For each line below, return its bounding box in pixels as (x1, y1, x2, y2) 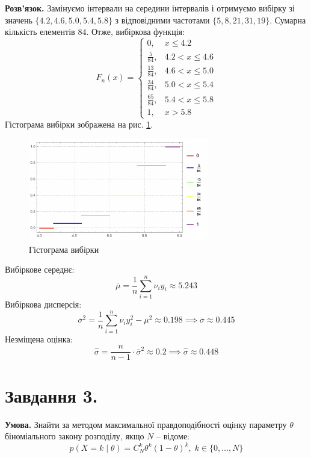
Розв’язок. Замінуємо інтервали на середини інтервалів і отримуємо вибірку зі (5, 2, 295, 14)
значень (5, 13, 32, 26)
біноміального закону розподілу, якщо (5, 430, 144, 442)
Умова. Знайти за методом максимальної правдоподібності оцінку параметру (5, 418, 287, 430)
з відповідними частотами (115, 13, 210, 26)
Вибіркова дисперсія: (5, 298, 82, 311)
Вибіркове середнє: (5, 263, 75, 276)
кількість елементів (5, 25, 75, 38)
